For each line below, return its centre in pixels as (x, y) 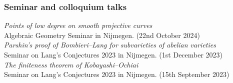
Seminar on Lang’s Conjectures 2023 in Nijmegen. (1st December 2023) (113, 54)
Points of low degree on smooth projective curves (78, 25)
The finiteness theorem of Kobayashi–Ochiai (71, 64)
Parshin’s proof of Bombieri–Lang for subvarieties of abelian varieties (110, 45)
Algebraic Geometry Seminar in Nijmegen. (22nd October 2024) (102, 35)
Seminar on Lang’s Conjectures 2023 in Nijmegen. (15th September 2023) (117, 74)
